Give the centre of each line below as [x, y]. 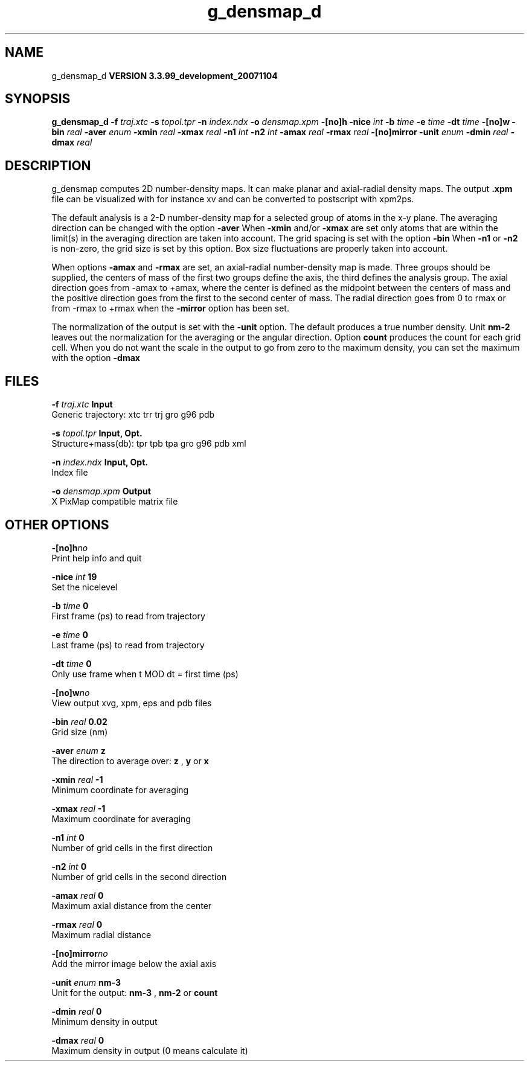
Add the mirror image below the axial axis [134, 963]
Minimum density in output [104, 1021]
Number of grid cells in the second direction [139, 876]
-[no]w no [71, 692]
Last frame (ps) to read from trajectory [128, 645]
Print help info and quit [97, 558]
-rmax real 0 [77, 924]
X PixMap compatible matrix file [115, 502]
